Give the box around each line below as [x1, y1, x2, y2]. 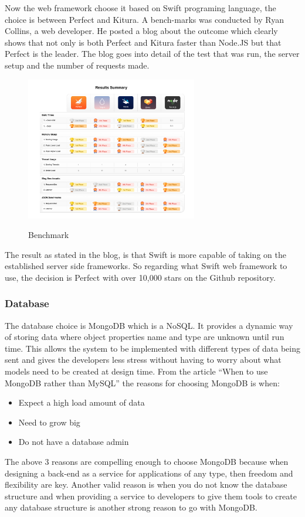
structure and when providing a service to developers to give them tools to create [5, 489, 297, 502]
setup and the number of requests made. [5, 59, 150, 71]
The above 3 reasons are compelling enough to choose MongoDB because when [5, 455, 289, 468]
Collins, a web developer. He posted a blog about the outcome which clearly [5, 25, 278, 37]
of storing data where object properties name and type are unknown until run [5, 331, 284, 343]
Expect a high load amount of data [18, 396, 145, 409]
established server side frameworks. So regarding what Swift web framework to [5, 260, 287, 272]
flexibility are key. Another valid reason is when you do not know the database [5, 478, 287, 491]
